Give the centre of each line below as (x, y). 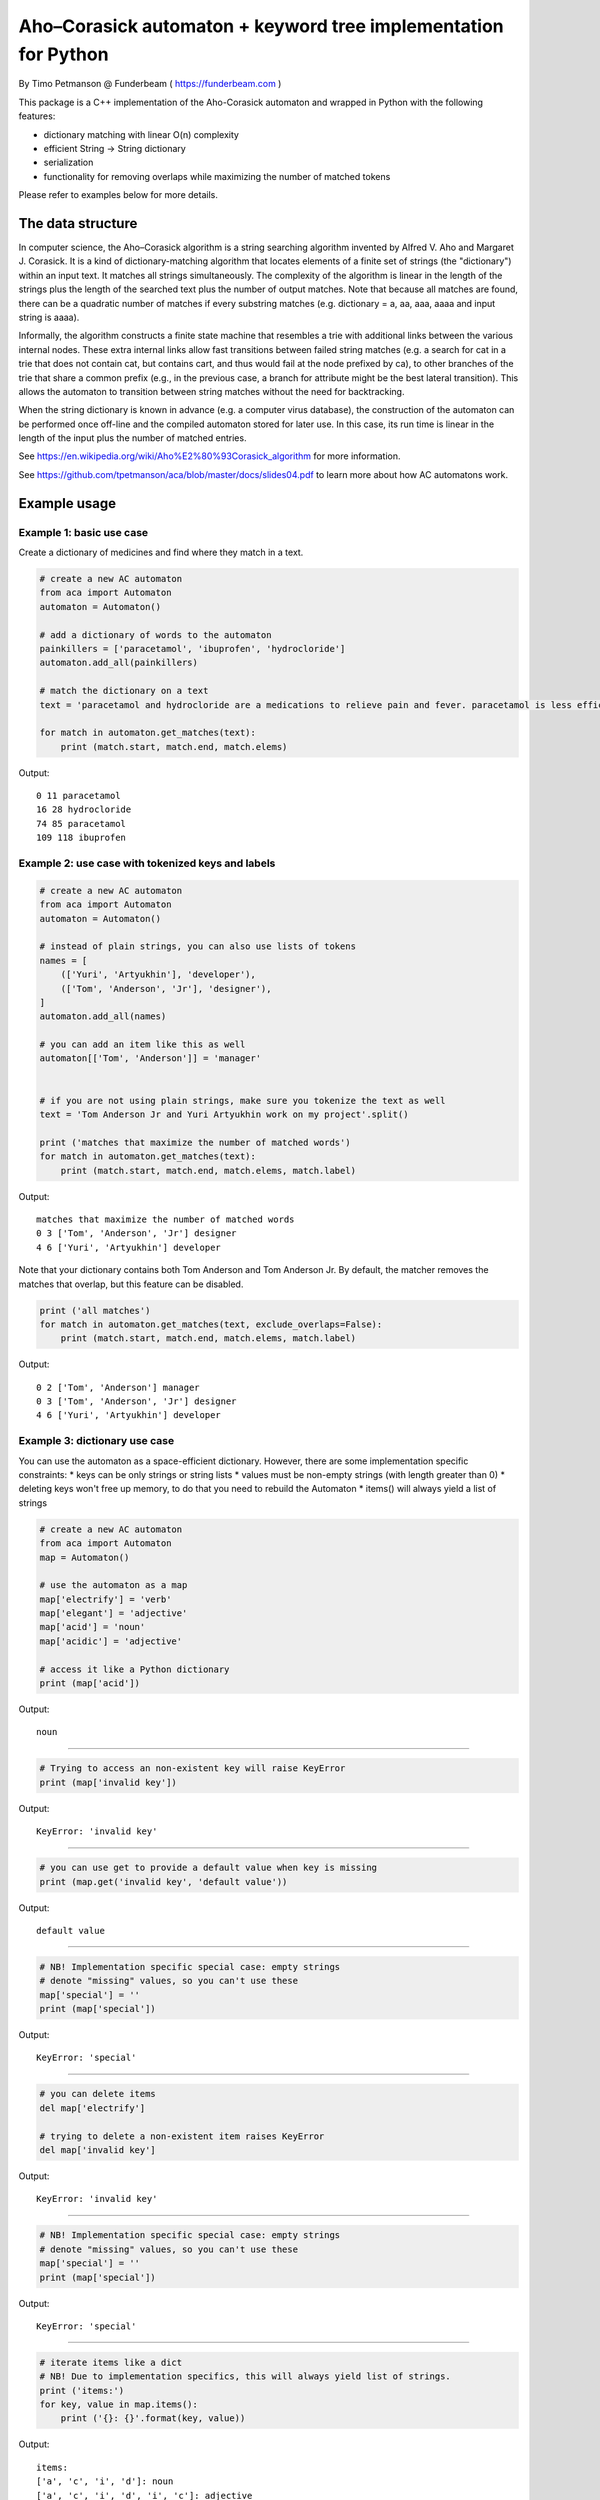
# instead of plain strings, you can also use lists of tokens (198, 946)
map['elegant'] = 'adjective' (113, 1613)
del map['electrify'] (92, 2108)
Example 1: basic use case (83, 532)
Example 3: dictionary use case (96, 1441)
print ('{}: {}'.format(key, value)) (153, 2418)
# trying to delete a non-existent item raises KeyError (182, 2136)
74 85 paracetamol (81, 823)
